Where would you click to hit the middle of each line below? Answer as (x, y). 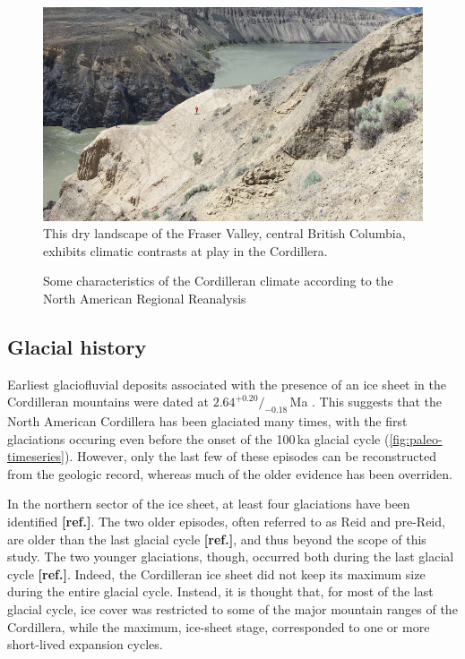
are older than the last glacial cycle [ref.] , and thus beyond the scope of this (217, 539)
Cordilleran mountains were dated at (108, 402)
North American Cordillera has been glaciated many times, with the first (207, 421)
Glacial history (77, 346)
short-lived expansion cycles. (85, 644)
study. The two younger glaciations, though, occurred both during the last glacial (231, 556)
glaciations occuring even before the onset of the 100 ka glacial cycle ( (198, 438)
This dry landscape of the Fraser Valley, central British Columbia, (224, 233)
